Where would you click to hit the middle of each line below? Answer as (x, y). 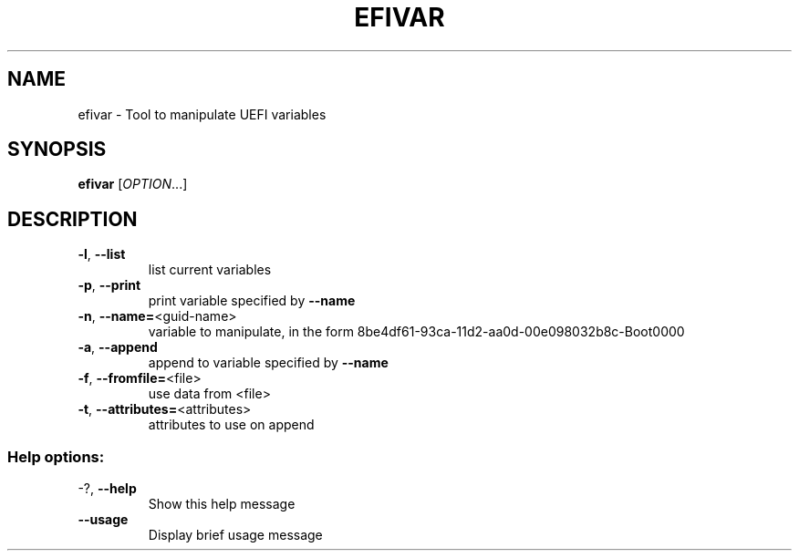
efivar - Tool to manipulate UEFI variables (202, 114)
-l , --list (102, 254)
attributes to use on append (231, 425)
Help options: (56, 456)
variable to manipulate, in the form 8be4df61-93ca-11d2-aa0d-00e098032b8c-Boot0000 (416, 332)
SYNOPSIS (57, 150)
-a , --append (118, 347)
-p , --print (109, 285)
